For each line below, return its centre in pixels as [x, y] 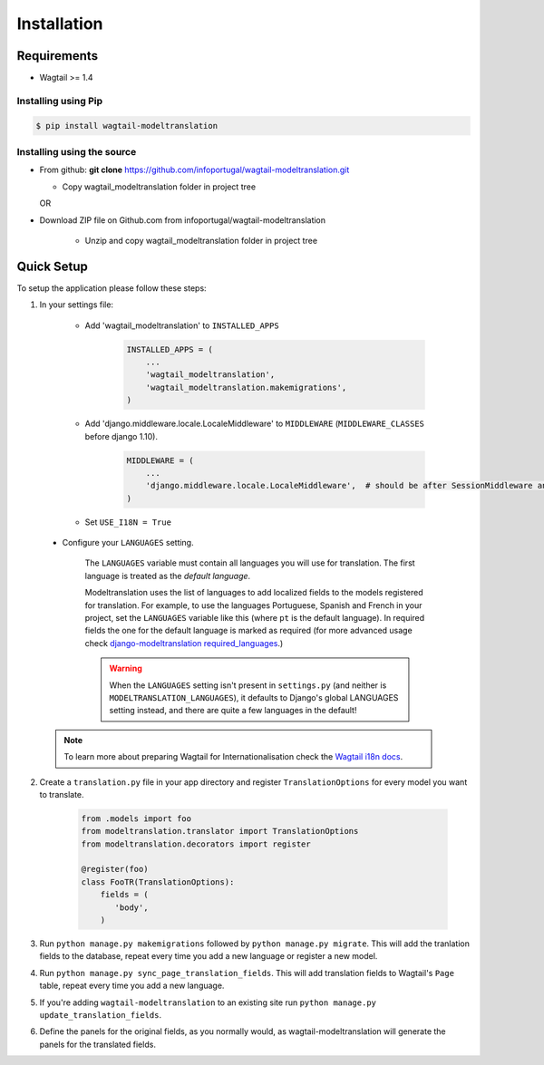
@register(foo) [115, 869]
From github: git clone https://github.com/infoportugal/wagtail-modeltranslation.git [194, 170]
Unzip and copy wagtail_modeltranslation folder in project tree [201, 240]
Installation [60, 24]
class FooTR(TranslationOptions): [158, 882]
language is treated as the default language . [168, 576]
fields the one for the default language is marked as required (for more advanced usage [248, 631]
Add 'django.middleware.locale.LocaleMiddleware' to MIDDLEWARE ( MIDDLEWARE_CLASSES [255, 424]
